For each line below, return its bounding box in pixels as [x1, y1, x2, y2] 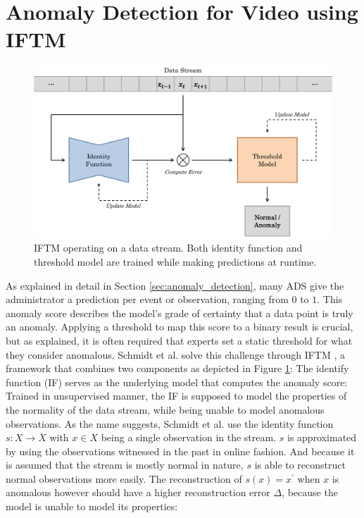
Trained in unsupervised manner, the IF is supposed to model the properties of [6, 388, 347, 403]
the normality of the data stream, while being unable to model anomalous [6, 402, 325, 417]
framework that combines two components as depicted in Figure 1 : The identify [6, 361, 349, 376]
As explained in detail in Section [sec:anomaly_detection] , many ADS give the [6, 278, 344, 292]
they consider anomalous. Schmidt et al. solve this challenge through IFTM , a [6, 347, 346, 362]
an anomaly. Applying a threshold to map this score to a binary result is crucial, [6, 319, 353, 334]
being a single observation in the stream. [101, 430, 277, 445]
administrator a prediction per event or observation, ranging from [6, 292, 289, 307]
